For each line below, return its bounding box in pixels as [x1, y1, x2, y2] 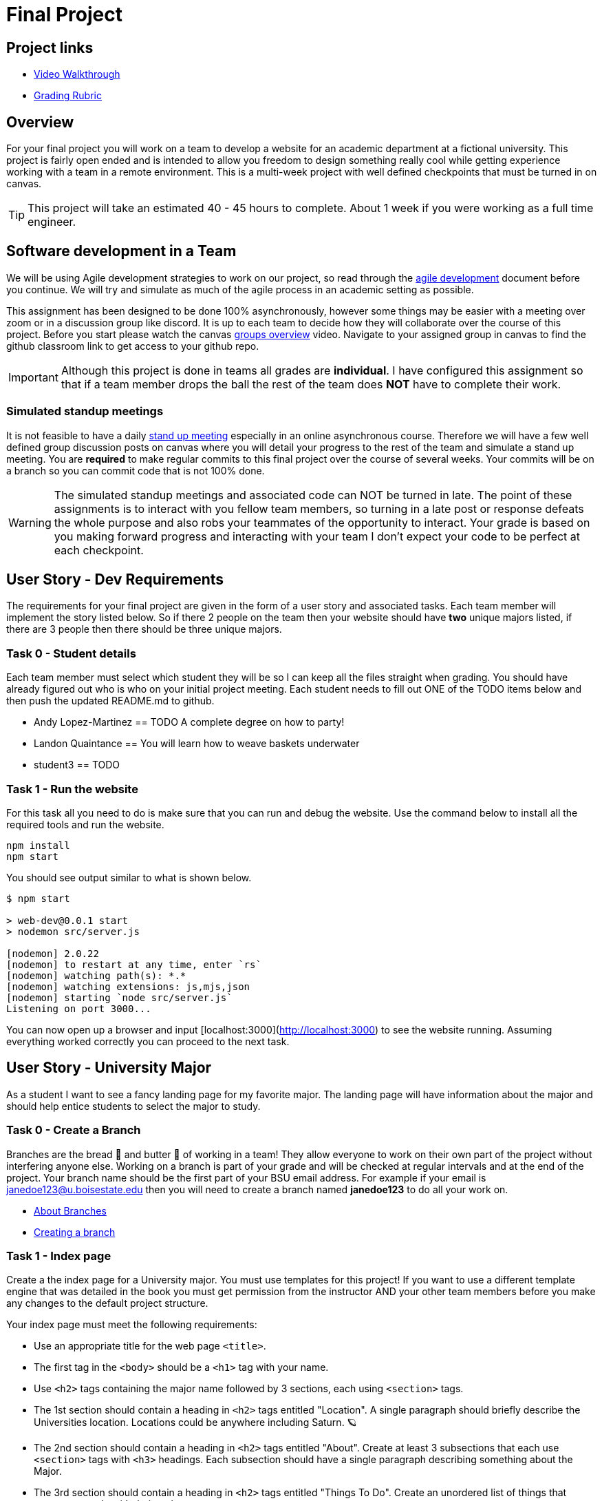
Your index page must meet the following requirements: [6, 1319, 257, 1331]
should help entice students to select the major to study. [6, 1100, 261, 1112]
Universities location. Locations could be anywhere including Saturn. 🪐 [34, 1416, 357, 1429]
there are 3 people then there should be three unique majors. [6, 623, 282, 636]
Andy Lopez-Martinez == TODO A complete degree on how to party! [34, 716, 345, 728]
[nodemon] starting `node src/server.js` [6, 991, 233, 1003]
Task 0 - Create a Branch [6, 1123, 141, 1137]
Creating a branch [34, 1226, 116, 1238]
